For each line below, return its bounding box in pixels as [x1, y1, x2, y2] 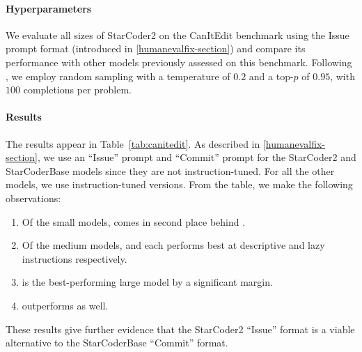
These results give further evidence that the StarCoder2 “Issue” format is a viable [6, 321, 355, 336]
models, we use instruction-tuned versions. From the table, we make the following [6, 177, 353, 192]
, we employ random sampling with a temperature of [6, 68, 230, 83]
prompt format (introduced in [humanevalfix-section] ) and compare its [6, 41, 306, 56]
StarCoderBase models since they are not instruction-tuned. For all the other [6, 163, 335, 178]
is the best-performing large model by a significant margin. [22, 275, 273, 289]
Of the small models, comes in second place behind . [22, 214, 246, 229]
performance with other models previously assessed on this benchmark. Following [6, 54, 352, 69]
